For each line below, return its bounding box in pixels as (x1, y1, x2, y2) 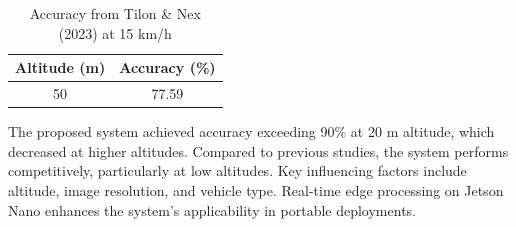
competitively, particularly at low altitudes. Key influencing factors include (8, 160, 467, 181)
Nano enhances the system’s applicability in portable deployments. (8, 199, 416, 220)
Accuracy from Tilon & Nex (29, 3, 201, 23)
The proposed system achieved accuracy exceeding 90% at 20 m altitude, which (8, 121, 495, 142)
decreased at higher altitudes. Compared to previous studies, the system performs (8, 140, 509, 161)
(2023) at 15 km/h (58, 22, 172, 43)
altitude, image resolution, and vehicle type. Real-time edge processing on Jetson (8, 179, 504, 200)
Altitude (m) (15, 57, 106, 78)
